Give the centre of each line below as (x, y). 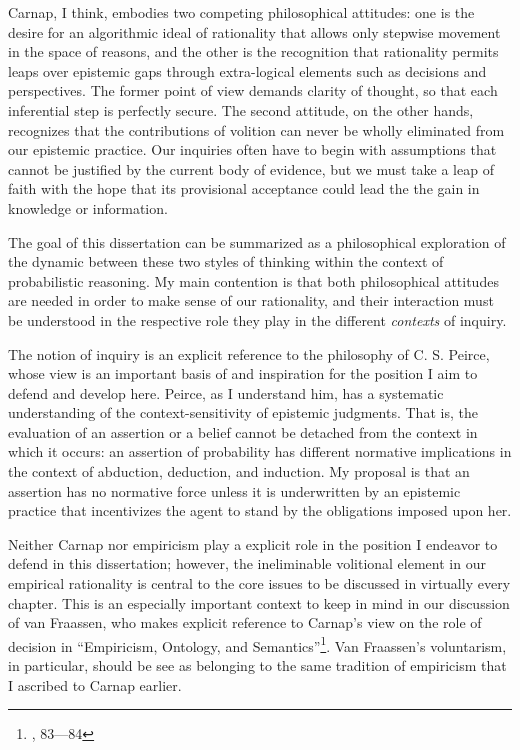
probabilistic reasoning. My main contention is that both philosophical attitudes (253, 280)
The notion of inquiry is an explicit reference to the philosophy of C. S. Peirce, (249, 353)
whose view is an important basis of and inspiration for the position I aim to (243, 373)
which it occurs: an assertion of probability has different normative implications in (260, 451)
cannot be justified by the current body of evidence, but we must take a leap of (251, 168)
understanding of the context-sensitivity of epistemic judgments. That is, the (243, 412)
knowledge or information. (88, 207)
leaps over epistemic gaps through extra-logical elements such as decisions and (247, 70)
